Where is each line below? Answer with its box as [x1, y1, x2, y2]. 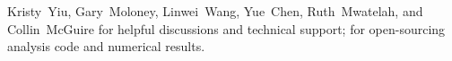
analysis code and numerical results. [7, 37, 205, 56]
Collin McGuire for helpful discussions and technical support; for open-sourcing [7, 19, 446, 38]
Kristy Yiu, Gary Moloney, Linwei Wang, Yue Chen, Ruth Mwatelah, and [7, 2, 423, 20]
